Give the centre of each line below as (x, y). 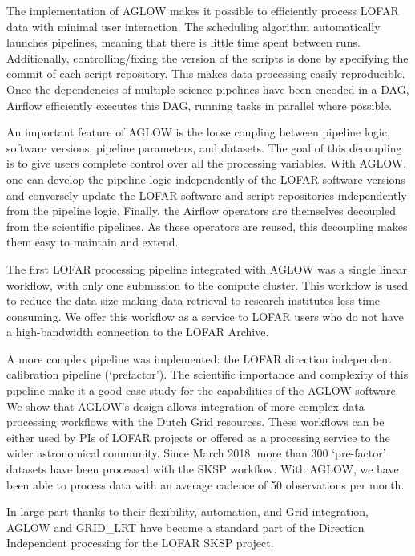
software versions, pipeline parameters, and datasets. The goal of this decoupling (204, 147)
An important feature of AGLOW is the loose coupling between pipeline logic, (198, 132)
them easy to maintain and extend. (93, 242)
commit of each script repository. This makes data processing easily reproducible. (206, 73)
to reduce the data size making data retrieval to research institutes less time (193, 300)
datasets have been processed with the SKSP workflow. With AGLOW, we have (203, 469)
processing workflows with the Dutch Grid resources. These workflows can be (195, 422)
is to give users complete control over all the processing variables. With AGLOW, (207, 163)
